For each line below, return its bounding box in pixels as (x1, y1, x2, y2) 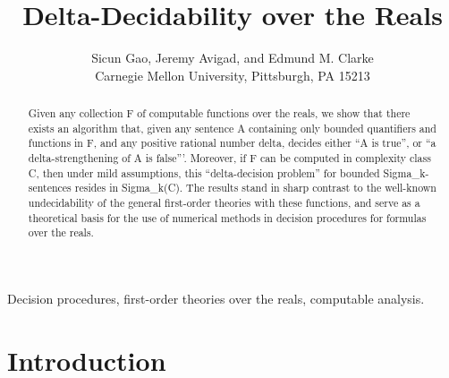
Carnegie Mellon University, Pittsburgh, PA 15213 (95, 65, 370, 84)
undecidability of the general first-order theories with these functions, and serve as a (28, 195, 420, 210)
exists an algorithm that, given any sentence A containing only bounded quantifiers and (28, 120, 436, 135)
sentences (28, 180, 72, 195)
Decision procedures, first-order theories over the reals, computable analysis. (7, 289, 425, 308)
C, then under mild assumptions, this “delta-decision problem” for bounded (28, 165, 380, 180)
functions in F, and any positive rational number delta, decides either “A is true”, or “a (28, 135, 436, 150)
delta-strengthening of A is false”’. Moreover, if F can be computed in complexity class (28, 150, 431, 166)
